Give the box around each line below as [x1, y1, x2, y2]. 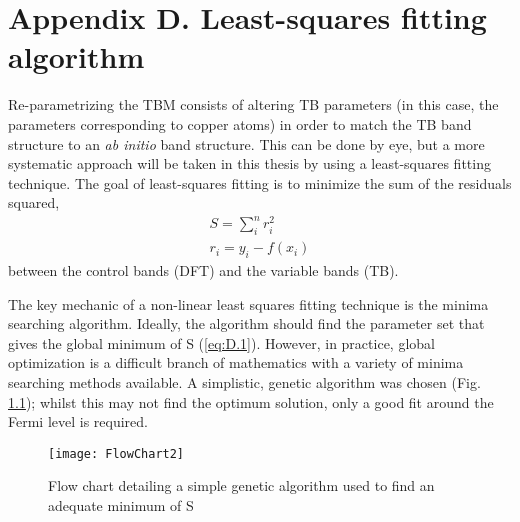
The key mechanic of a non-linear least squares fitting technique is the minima [8, 293, 489, 314]
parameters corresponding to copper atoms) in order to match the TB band [8, 113, 472, 134]
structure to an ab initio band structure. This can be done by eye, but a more [8, 133, 485, 154]
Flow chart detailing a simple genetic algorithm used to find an [48, 475, 435, 496]
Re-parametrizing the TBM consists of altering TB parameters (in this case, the [8, 94, 499, 115]
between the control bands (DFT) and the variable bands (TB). [8, 260, 399, 281]
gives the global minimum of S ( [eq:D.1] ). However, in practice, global [8, 332, 435, 353]
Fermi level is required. [8, 411, 148, 432]
